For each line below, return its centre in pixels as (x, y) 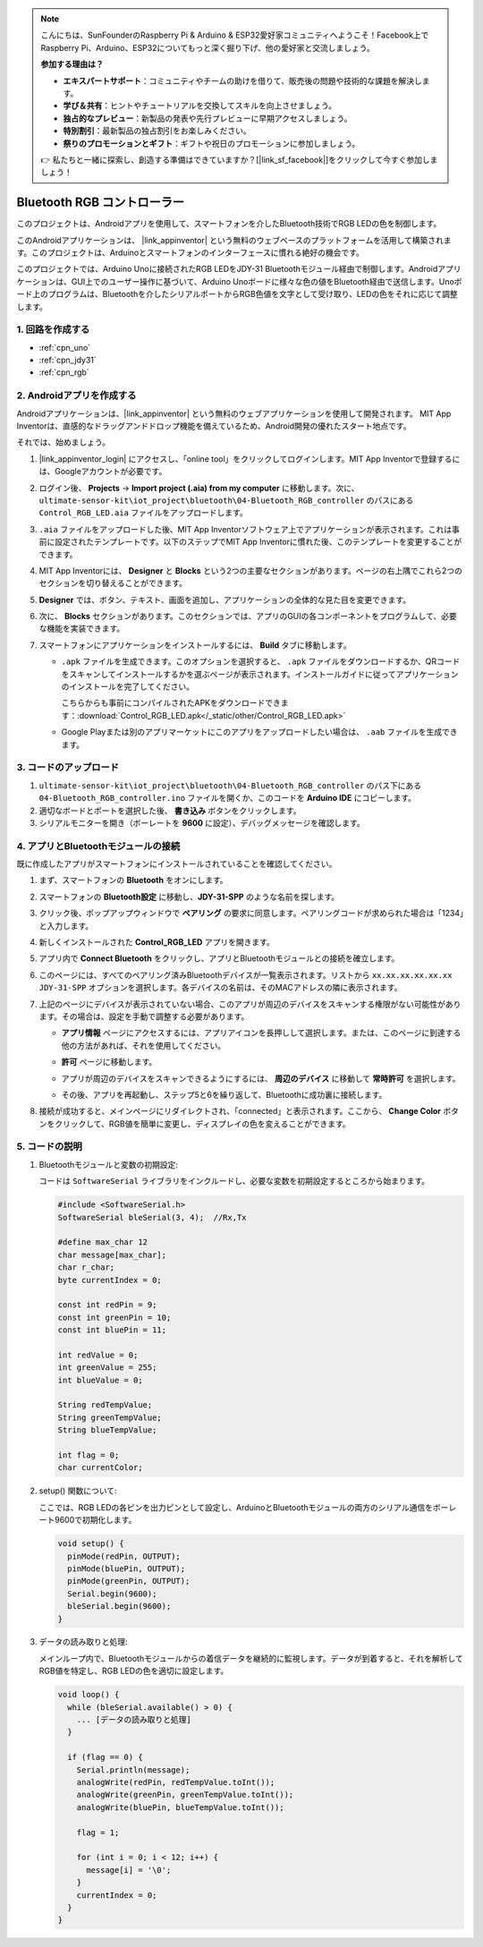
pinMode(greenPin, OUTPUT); (129, 1581)
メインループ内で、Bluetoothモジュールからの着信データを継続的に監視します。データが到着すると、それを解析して (251, 1658)
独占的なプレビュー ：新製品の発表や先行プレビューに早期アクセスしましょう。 (208, 118)
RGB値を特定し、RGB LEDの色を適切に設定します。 (134, 1671)
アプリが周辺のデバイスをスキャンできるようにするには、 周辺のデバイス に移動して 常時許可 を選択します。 (261, 1078)
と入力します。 (66, 925)
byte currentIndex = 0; (110, 1280)
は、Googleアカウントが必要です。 (103, 472)
